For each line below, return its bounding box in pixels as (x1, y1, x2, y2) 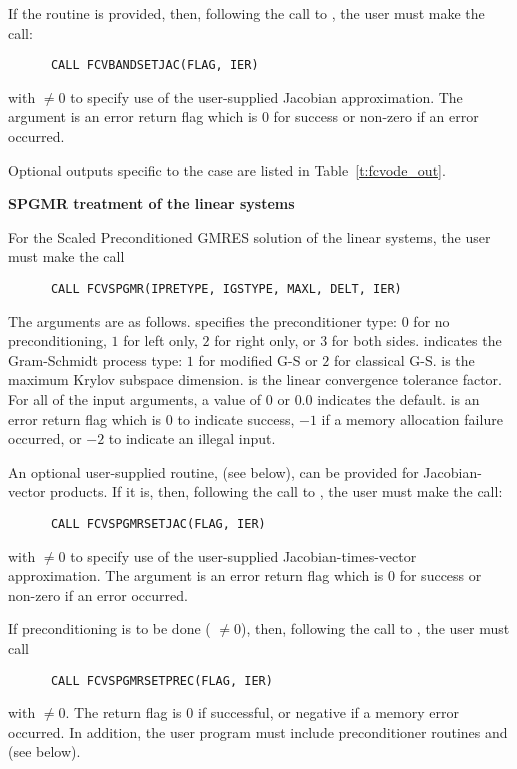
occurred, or (8, 428, 82, 449)
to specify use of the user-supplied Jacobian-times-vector (70, 545, 417, 566)
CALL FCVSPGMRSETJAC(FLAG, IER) (50, 517, 266, 531)
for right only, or (214, 330, 316, 351)
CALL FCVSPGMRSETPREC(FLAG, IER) (50, 673, 273, 688)
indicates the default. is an (317, 389, 480, 410)
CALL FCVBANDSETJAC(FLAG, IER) (50, 58, 259, 73)
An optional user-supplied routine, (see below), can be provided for (8, 461, 419, 482)
